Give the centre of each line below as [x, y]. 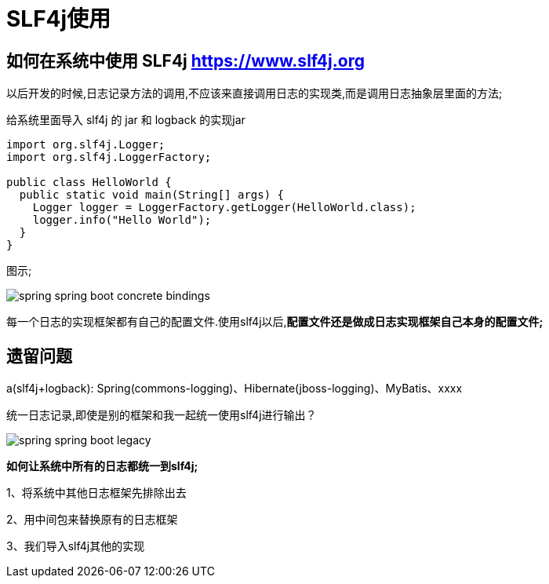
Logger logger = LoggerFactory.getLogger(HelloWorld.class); [224, 208]
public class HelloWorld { [89, 182]
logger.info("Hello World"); [122, 220]
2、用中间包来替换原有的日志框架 [92, 520]
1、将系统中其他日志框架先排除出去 [96, 493]
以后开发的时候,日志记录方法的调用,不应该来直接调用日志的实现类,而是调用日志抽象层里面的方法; [255, 93]
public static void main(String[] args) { [152, 195]
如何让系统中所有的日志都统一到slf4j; [102, 466]
